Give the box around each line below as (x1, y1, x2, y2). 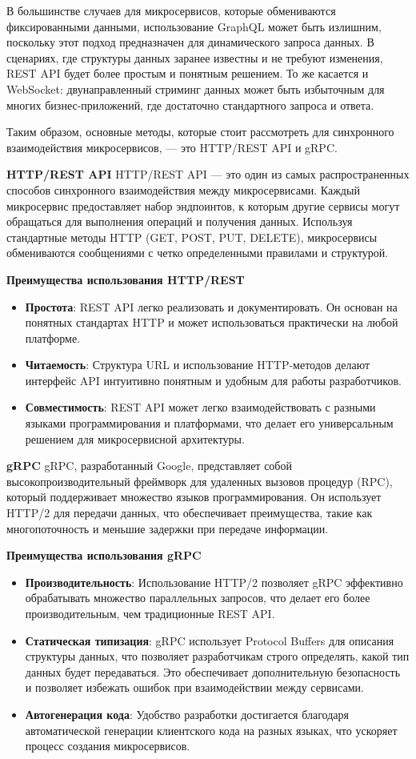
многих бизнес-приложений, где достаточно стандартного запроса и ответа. (6, 96, 374, 113)
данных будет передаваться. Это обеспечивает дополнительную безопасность (25, 663, 401, 680)
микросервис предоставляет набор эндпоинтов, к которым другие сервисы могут (6, 197, 400, 214)
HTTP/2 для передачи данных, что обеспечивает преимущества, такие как (6, 504, 373, 521)
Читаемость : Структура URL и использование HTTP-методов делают (25, 356, 370, 373)
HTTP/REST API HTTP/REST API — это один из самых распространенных (6, 166, 410, 183)
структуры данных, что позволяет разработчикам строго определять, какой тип (25, 648, 410, 665)
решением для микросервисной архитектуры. (25, 430, 245, 447)
